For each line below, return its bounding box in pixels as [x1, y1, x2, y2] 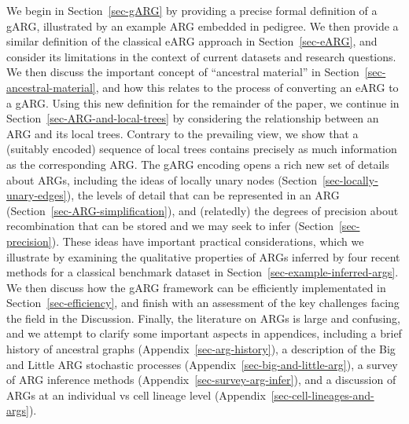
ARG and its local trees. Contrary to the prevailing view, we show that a [6, 125, 359, 141]
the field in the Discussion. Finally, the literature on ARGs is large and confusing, [6, 309, 401, 326]
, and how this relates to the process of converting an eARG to [95, 79, 399, 95]
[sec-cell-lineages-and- [271, 386, 374, 403]
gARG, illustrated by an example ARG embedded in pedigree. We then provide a [6, 17, 399, 34]
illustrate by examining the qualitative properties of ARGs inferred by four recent [6, 248, 400, 265]
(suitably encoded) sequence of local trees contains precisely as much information [6, 141, 397, 157]
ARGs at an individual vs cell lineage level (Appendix [6, 386, 266, 403]
